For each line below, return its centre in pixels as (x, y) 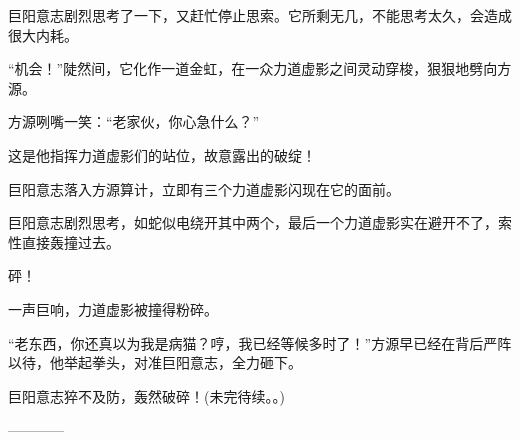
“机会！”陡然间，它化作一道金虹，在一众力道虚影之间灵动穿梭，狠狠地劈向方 (260, 68)
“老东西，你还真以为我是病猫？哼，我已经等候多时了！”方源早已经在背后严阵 (260, 342)
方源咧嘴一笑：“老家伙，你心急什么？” (134, 121)
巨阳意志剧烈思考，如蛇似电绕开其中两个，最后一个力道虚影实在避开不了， (253, 222)
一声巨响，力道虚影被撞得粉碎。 (113, 308)
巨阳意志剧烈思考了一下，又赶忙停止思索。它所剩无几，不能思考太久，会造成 (260, 15)
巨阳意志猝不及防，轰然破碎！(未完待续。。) (146, 395)
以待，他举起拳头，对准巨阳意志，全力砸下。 (155, 362)
